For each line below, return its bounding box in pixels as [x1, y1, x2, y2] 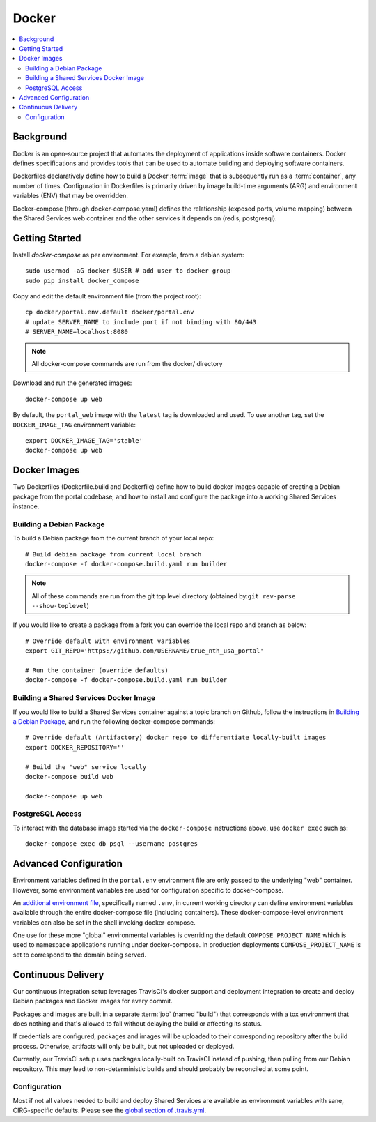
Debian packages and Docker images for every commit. [13, 997, 173, 1006]
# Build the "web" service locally [25, 763, 147, 771]
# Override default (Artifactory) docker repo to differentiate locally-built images [25, 734, 327, 742]
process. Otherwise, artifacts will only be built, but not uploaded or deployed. [13, 1042, 235, 1050]
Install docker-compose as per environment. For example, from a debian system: [13, 250, 244, 259]
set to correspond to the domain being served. [13, 950, 146, 959]
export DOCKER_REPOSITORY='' [25, 743, 125, 751]
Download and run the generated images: [13, 379, 132, 387]
